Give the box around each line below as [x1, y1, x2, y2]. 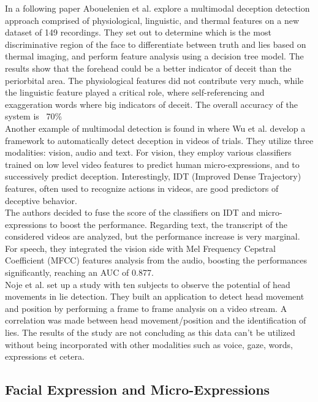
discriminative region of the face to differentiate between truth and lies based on [5, 37, 306, 50]
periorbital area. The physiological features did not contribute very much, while [5, 74, 304, 86]
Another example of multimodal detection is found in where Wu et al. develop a [5, 121, 306, 134]
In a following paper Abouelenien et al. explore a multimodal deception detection [5, 2, 310, 14]
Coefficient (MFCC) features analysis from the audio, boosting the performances [5, 254, 308, 267]
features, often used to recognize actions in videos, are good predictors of [5, 181, 279, 194]
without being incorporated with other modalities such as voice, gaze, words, [5, 338, 293, 351]
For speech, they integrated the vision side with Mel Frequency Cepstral [5, 241, 276, 254]
